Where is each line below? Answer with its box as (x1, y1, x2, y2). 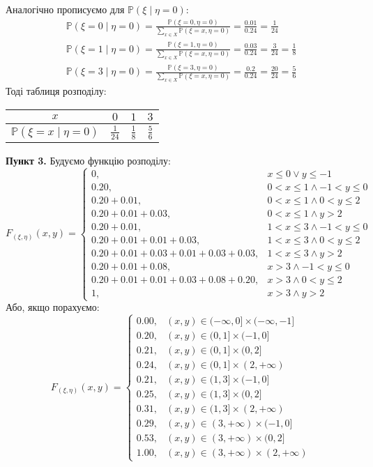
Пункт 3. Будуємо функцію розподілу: (6, 153, 171, 167)
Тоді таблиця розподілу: (6, 84, 107, 98)
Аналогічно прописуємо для (6, 2, 125, 16)
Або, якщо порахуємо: (6, 300, 100, 314)
